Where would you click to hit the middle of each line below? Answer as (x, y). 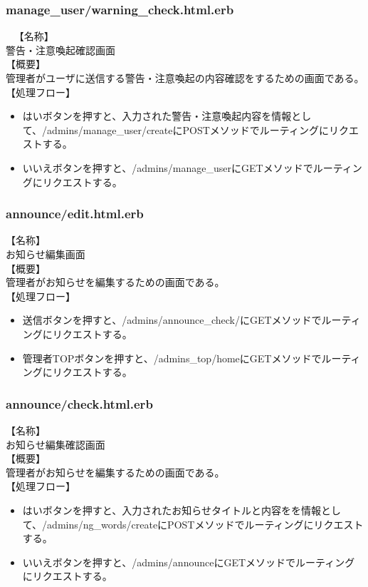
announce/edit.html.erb (75, 214)
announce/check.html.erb (79, 403)
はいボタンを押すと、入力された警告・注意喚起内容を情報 (157, 116)
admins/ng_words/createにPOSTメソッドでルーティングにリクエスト (205, 524)
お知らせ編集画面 (46, 254)
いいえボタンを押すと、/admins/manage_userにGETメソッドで (168, 167)
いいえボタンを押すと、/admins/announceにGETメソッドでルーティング (189, 562)
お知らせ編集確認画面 (56, 444)
